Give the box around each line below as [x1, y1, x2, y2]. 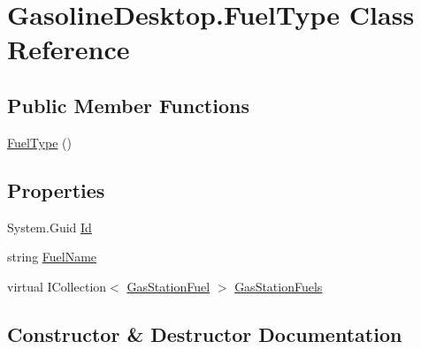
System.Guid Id [7, 217, 92, 236]
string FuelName [7, 247, 97, 266]
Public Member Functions [7, 91, 249, 118]
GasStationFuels [234, 277, 323, 295]
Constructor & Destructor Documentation [7, 320, 402, 347]
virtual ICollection [7, 277, 107, 295]
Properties [7, 176, 105, 203]
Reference [7, 31, 130, 67]
